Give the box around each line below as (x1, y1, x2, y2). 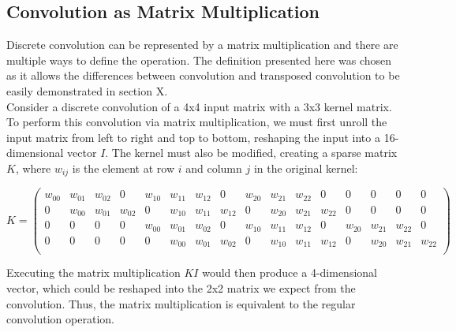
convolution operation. (6, 311, 114, 327)
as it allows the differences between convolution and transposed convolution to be (6, 67, 400, 84)
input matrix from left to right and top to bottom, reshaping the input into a (6, 129, 380, 145)
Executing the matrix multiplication (6, 264, 181, 281)
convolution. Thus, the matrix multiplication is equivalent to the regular (6, 295, 356, 311)
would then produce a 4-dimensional (202, 264, 377, 281)
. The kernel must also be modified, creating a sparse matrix (105, 144, 398, 161)
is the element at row (72, 159, 175, 176)
